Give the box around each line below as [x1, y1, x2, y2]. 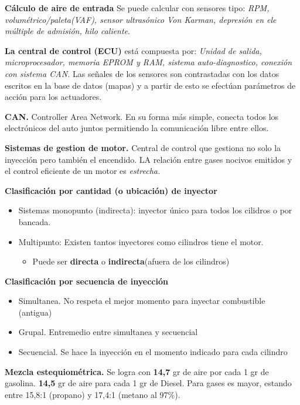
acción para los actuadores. [5, 91, 102, 103]
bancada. [18, 215, 51, 227]
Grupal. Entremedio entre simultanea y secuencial [18, 326, 198, 338]
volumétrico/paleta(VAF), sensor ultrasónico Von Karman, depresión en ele [5, 13, 277, 25]
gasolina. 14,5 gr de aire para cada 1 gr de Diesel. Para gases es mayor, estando [5, 377, 292, 389]
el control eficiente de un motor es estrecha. [5, 165, 161, 177]
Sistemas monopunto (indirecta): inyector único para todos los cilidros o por [18, 204, 292, 216]
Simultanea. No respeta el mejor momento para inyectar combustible [18, 294, 265, 307]
